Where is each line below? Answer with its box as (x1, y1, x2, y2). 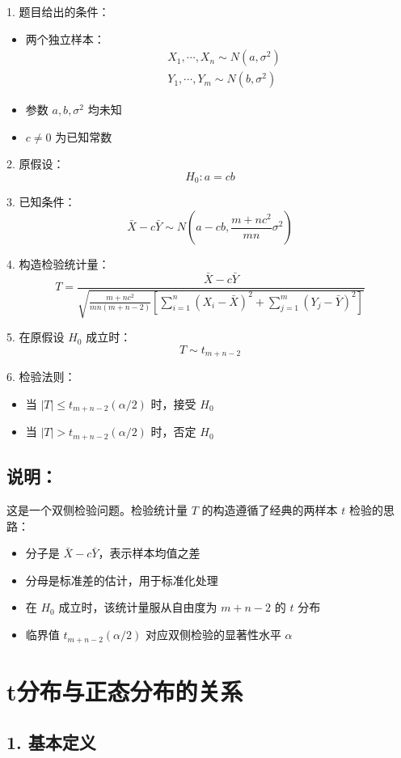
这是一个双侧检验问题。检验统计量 (6, 502, 188, 519)
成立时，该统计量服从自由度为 (58, 599, 217, 616)
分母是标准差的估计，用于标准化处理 (25, 571, 218, 588)
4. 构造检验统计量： (6, 256, 110, 273)
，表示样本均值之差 (98, 544, 200, 561)
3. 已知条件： (6, 193, 76, 210)
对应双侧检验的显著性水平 (145, 626, 281, 643)
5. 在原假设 (6, 328, 65, 345)
